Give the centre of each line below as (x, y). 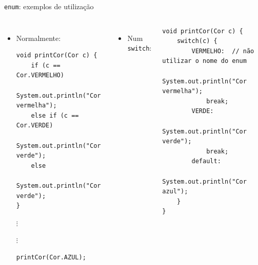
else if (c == (55, 115)
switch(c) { (197, 41)
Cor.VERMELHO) (40, 75)
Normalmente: (38, 38)
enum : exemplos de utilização (49, 6)
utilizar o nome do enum (204, 61)
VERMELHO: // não (223, 51)
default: (206, 161)
